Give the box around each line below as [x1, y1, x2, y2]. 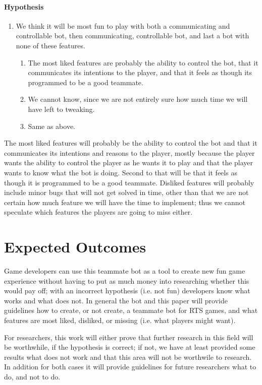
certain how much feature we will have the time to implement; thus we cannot [4, 197, 246, 207]
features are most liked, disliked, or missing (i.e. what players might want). [4, 314, 236, 325]
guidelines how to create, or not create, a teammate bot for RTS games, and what [4, 305, 258, 315]
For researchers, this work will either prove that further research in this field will [4, 332, 253, 342]
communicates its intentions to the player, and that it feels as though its [28, 67, 252, 78]
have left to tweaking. [28, 103, 95, 114]
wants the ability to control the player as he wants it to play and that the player [4, 157, 253, 168]
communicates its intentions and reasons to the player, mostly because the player [4, 147, 255, 158]
